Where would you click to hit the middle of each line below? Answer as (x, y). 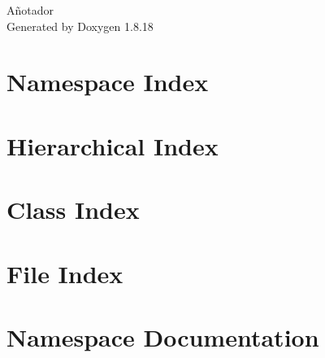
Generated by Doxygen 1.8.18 (80, 26)
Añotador (30, 10)
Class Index (73, 210)
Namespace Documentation (163, 336)
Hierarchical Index (113, 145)
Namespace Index (108, 82)
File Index (65, 273)
